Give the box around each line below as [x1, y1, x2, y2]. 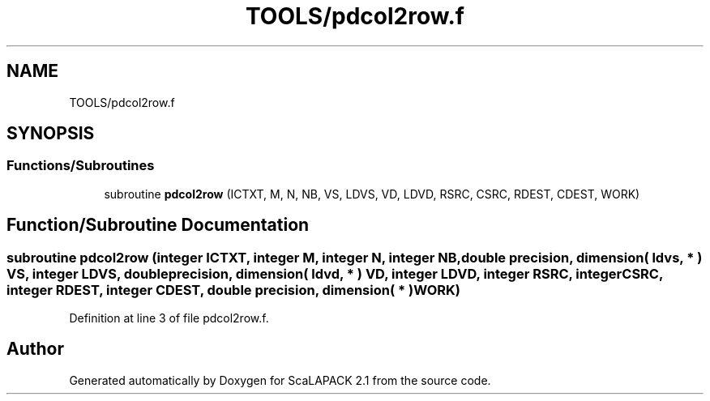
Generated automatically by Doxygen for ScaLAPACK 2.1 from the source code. [69, 373, 491, 387]
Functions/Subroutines [6, 157, 155, 174]
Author [6, 339, 64, 360]
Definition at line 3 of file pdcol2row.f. [69, 311, 269, 326]
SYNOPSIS [6, 123, 95, 144]
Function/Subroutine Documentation [6, 215, 310, 236]
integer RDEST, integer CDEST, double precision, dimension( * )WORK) [6, 281, 460, 298]
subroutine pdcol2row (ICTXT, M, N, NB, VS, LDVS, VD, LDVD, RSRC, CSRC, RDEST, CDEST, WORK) [104, 186, 640, 201]
